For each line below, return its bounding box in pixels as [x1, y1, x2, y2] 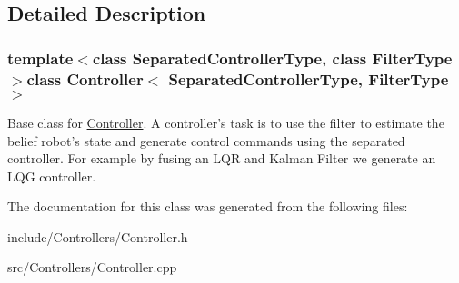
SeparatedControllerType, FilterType [168, 67, 449, 90]
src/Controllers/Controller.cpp [7, 258, 177, 277]
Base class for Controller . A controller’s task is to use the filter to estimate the [7, 112, 444, 132]
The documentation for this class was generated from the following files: [7, 197, 408, 216]
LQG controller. [7, 166, 96, 185]
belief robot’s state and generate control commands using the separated [7, 131, 405, 150]
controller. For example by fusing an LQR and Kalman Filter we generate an [7, 149, 436, 168]
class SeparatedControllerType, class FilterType [92, 46, 453, 69]
